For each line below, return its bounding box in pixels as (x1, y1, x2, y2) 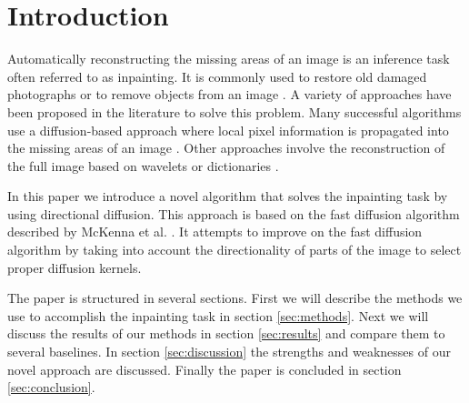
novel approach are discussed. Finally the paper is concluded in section (7, 359, 402, 378)
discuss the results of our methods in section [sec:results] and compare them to (7, 324, 445, 343)
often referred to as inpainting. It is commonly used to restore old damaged (7, 66, 427, 86)
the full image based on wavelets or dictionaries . (7, 156, 279, 175)
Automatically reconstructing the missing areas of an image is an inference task (7, 49, 450, 68)
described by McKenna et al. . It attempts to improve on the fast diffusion (7, 222, 423, 241)
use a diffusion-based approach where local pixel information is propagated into (7, 120, 449, 139)
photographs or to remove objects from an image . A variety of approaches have (7, 85, 452, 104)
